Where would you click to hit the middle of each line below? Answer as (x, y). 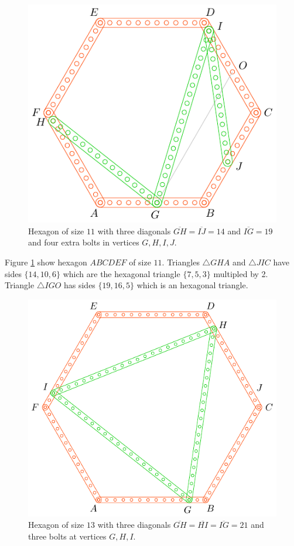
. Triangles (181, 262)
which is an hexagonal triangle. (192, 285)
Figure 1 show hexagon (46, 262)
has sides (79, 285)
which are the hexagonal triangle (122, 273)
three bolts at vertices (67, 536)
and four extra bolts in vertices (84, 242)
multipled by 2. (241, 273)
